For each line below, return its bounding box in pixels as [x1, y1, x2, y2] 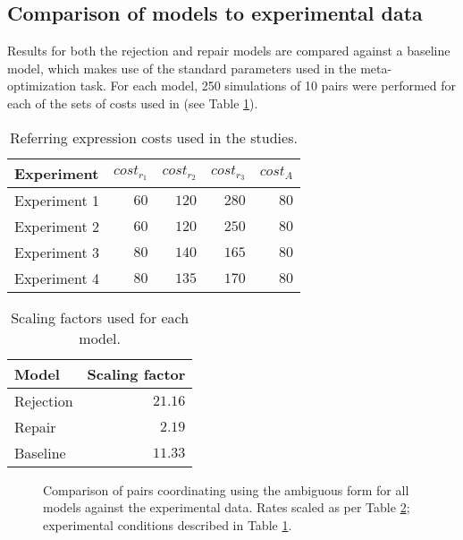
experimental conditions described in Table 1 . [43, 515, 292, 534]
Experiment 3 [14, 241, 99, 262]
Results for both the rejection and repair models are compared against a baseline [7, 41, 450, 60]
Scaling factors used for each [11, 306, 189, 328]
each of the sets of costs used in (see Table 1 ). [7, 93, 258, 112]
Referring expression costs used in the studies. [10, 126, 298, 148]
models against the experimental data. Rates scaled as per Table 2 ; [43, 498, 410, 517]
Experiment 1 [14, 189, 99, 210]
